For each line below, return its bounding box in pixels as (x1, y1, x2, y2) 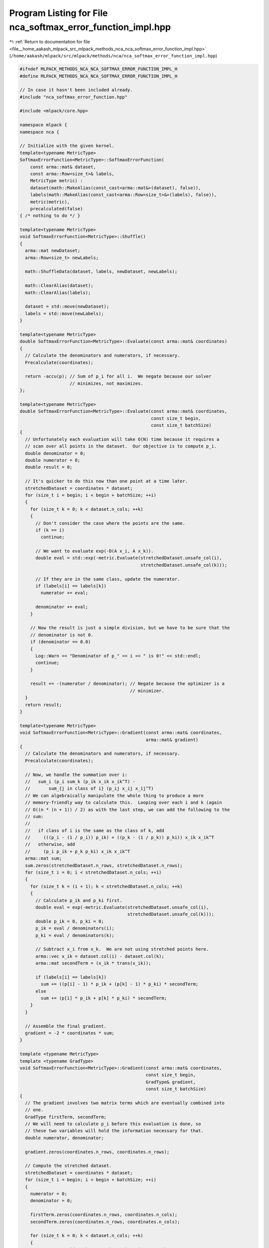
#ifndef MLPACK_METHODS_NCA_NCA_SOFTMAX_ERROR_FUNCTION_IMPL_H (19, 66, 178, 72)
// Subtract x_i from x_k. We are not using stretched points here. (35, 946, 209, 952)
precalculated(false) (30, 206, 83, 212)
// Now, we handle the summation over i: (25, 772, 128, 777)
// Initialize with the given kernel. (19, 143, 115, 149)
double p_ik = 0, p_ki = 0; (35, 919, 104, 924)
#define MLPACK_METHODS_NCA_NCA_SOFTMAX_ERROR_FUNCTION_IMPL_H (19, 73, 178, 79)
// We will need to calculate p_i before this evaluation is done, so (25, 1121, 201, 1127)
